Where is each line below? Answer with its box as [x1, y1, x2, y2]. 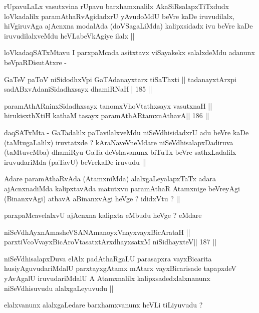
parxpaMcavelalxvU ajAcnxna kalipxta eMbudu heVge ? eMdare [4, 210, 202, 220]
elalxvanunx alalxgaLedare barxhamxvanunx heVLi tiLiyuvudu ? [4, 299, 203, 310]
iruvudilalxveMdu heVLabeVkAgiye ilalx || [4, 30, 135, 41]
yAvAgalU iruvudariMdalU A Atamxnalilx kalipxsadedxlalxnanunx [4, 273, 210, 283]
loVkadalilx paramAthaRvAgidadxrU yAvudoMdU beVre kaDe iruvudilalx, [4, 11, 234, 21]
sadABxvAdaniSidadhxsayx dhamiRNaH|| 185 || [4, 84, 152, 94]
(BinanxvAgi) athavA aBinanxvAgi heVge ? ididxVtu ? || [4, 193, 180, 203]
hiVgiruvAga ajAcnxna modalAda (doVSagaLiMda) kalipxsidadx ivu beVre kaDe [4, 21, 253, 31]
